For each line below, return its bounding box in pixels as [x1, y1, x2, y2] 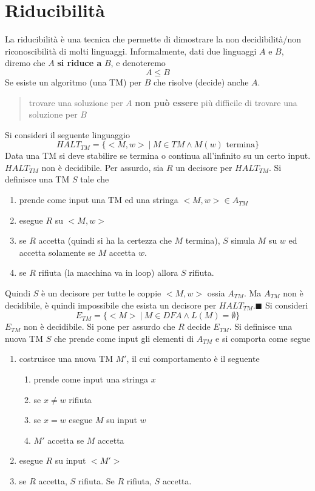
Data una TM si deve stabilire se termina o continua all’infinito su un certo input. [5, 149, 311, 162]
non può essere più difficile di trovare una [135, 96, 297, 109]
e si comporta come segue [215, 332, 311, 344]
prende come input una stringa [33, 373, 148, 385]
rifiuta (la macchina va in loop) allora [38, 266, 178, 279]
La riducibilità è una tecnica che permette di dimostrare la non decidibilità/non [5, 33, 302, 45]
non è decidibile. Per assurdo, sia [41, 161, 164, 173]
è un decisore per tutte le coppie [41, 287, 161, 299]
